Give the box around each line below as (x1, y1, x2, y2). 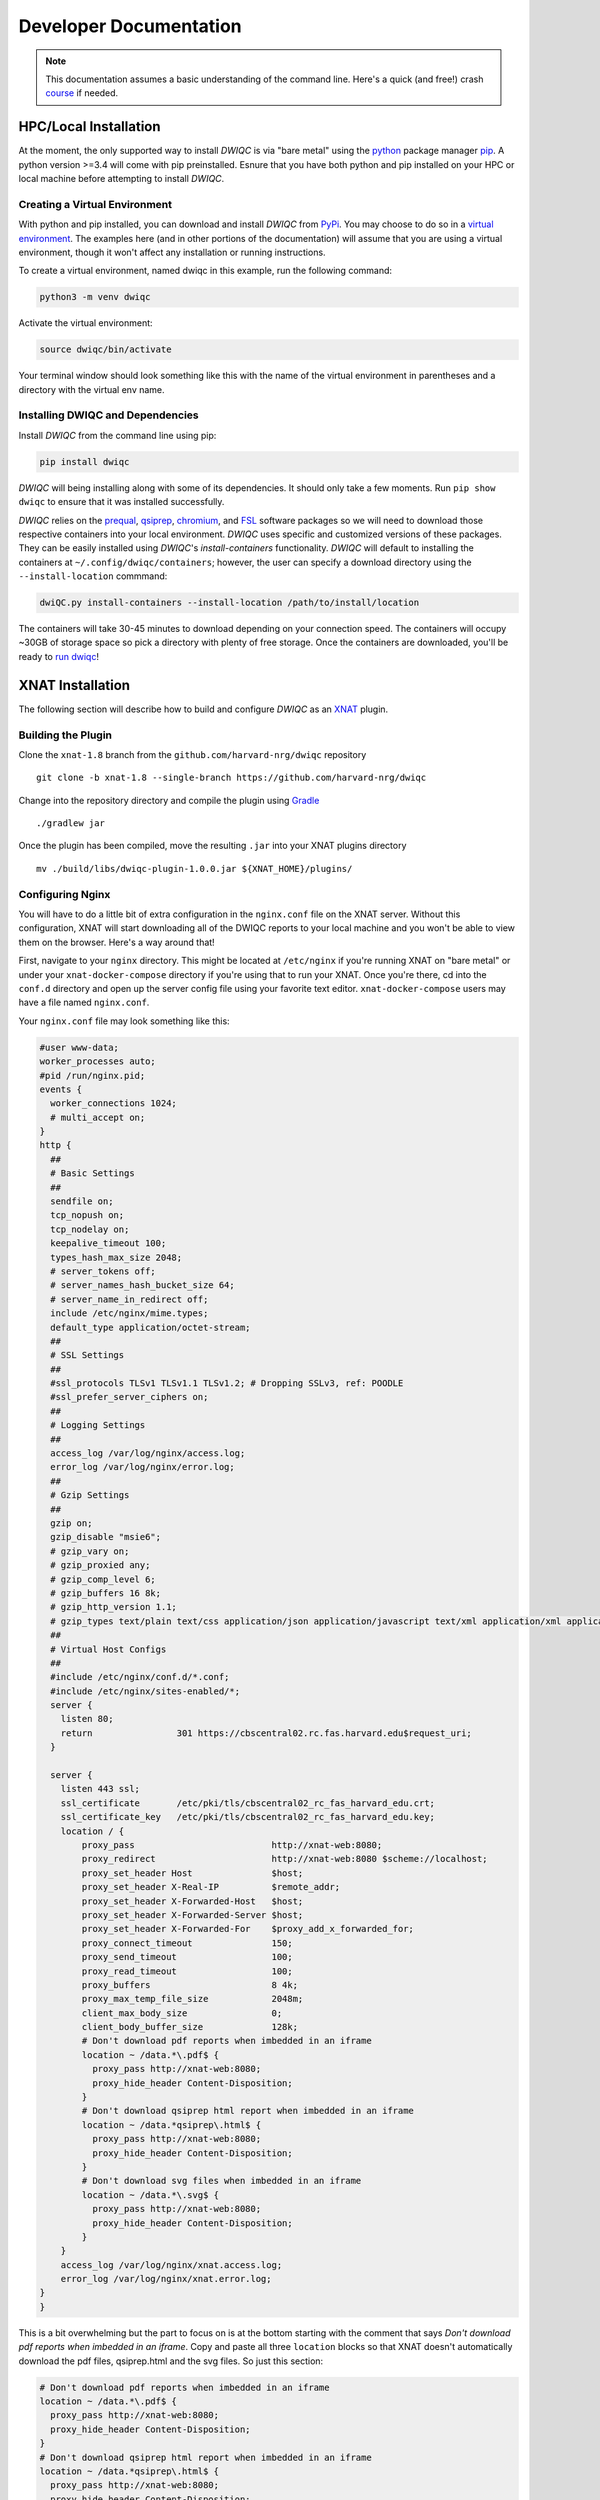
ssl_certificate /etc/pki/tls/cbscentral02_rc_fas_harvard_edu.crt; (60, 1797, 435, 1809)
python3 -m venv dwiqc (39, 291, 151, 303)
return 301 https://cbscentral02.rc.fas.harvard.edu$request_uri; (60, 1727, 472, 1739)
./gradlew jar (36, 818, 105, 829)
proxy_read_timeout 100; (81, 1965, 294, 1977)
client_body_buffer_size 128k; (81, 2021, 299, 2033)
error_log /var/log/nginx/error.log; (50, 1461, 235, 1473)
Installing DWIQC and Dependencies (18, 408, 199, 422)
